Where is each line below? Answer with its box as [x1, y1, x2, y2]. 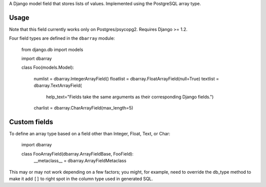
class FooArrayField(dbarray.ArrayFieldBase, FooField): [21, 151, 134, 157]
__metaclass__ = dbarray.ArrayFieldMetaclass [33, 158, 127, 164]
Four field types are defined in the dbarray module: [9, 35, 115, 41]
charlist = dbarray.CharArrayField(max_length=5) [33, 105, 133, 111]
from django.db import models [21, 47, 83, 53]
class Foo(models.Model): [21, 64, 74, 71]
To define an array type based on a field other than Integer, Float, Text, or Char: [9, 131, 170, 136]
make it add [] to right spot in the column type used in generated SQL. [9, 176, 153, 182]
